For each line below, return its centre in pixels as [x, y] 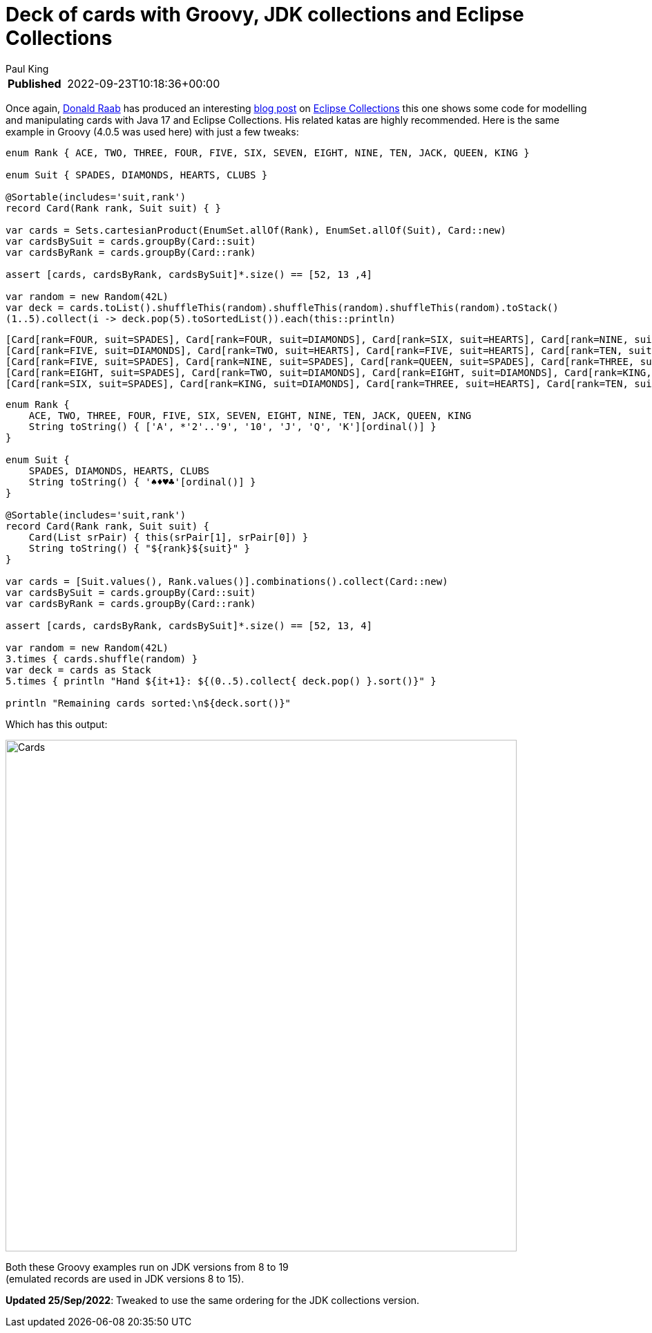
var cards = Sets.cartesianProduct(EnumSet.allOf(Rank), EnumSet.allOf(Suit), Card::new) [256, 230]
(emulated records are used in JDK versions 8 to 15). [125, 1278]
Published [35, 83]
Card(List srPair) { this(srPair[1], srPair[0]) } [169, 537]
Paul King [27, 68]
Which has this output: [57, 724]
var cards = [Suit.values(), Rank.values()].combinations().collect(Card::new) [227, 581]
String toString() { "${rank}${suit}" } [140, 548]
